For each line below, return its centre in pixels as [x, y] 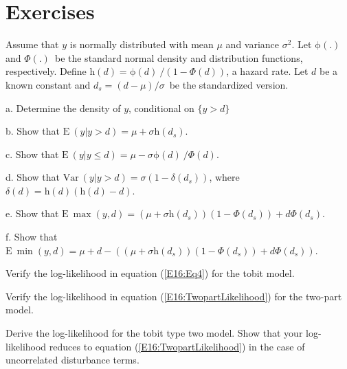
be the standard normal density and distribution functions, [179, 57]
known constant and [48, 84]
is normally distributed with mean [142, 44]
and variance [253, 44]
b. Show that [33, 131]
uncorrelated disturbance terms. [72, 360]
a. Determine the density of [63, 108]
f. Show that [32, 237]
